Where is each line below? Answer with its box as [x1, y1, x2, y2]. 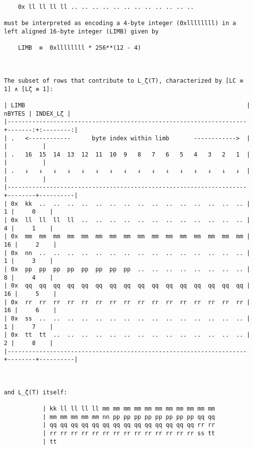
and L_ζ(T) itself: [4, 388, 67, 396]
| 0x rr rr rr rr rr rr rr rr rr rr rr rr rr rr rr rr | [4, 298, 251, 306]
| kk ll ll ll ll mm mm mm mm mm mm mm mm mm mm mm [42, 405, 215, 413]
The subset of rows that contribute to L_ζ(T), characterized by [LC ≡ [4, 77, 243, 84]
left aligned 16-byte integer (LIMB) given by [4, 28, 159, 35]
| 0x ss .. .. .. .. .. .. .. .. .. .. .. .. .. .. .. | [4, 315, 251, 322]
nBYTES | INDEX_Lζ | [4, 110, 71, 117]
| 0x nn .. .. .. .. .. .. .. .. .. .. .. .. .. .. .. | [4, 249, 251, 257]
